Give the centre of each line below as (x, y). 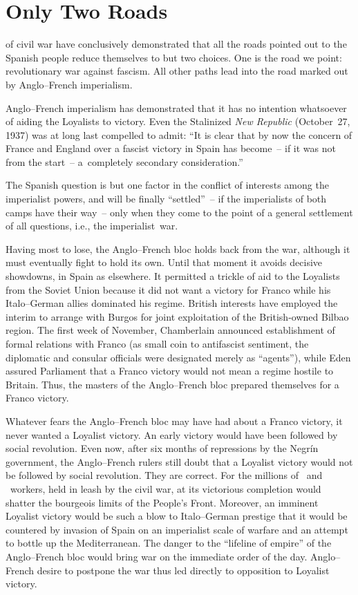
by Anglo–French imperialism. (69, 84)
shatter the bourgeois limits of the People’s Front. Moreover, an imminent (162, 502)
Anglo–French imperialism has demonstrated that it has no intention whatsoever (176, 107)
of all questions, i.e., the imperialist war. (92, 226)
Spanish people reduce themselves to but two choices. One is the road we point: (174, 57)
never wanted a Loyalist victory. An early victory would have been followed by (172, 434)
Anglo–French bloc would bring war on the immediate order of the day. (157, 556)
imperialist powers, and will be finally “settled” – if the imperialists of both (166, 199)
